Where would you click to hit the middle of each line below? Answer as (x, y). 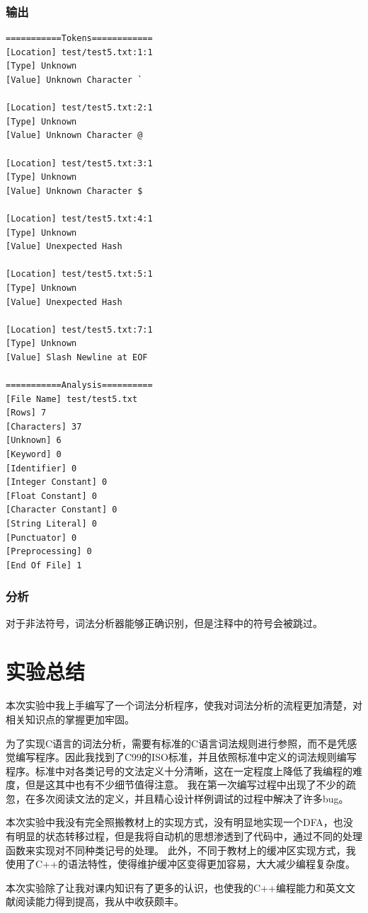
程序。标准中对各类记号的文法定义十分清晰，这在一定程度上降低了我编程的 (179, 770)
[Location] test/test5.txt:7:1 (79, 329)
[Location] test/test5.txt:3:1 (79, 163)
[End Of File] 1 (44, 565)
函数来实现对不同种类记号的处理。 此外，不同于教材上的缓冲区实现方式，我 (181, 850)
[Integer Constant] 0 (57, 482)
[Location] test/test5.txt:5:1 (79, 274)
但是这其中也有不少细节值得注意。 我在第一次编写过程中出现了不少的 (185, 785)
